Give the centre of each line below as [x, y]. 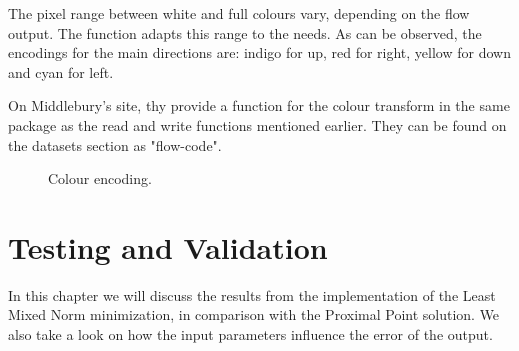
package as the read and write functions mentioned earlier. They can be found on [257, 124]
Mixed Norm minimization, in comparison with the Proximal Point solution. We [254, 314]
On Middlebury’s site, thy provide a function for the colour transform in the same [259, 105]
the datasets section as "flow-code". [115, 144]
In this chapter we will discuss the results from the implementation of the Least [252, 294]
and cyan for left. [61, 71]
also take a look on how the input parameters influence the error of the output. [250, 334]
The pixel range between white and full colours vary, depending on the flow [239, 13]
